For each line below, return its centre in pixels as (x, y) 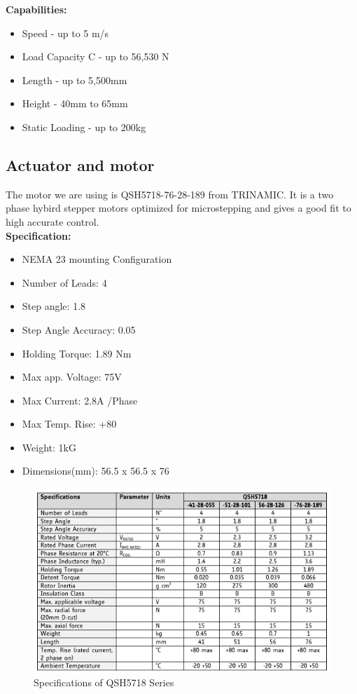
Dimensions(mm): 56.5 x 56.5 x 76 (96, 471)
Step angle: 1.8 (54, 306)
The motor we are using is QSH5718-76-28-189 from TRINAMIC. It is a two (170, 194)
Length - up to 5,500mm (75, 80)
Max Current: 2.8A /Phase (80, 400)
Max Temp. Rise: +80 (69, 424)
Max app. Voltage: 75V (72, 377)
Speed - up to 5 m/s (65, 33)
